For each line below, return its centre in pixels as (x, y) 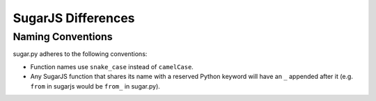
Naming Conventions (63, 37)
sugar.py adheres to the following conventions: (80, 54)
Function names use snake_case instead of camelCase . (112, 66)
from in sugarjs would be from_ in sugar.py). (95, 86)
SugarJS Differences (74, 18)
